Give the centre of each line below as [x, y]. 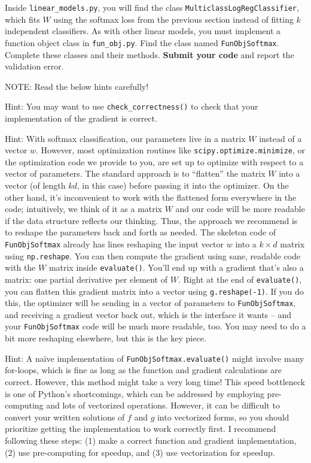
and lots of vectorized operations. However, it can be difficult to [163, 405]
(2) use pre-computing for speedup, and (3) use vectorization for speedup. [140, 452]
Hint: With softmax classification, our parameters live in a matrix [125, 138]
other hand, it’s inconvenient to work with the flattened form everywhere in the [151, 197]
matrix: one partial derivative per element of [86, 279]
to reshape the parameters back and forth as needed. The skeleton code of [141, 232]
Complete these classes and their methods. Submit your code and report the [150, 54]
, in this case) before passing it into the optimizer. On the [183, 185]
